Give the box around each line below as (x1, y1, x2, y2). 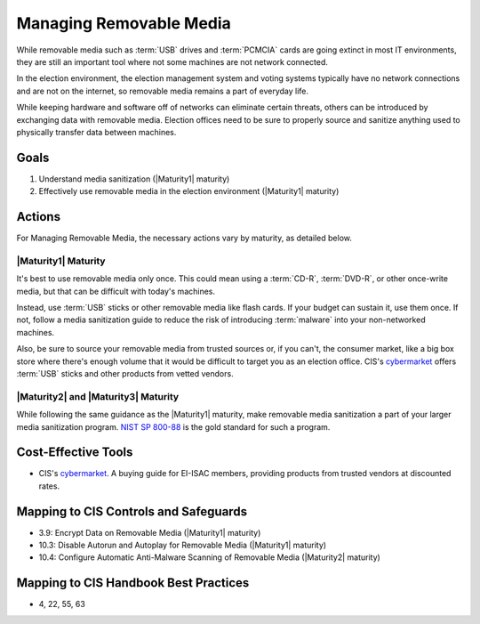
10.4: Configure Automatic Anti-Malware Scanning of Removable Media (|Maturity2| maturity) (38, 552, 381, 563)
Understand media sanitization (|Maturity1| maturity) (38, 174, 230, 184)
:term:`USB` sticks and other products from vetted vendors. (16, 368, 235, 378)
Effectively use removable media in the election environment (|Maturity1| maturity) (38, 186, 340, 197)
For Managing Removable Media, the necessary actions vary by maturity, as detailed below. (16, 232, 353, 244)
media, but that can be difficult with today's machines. (16, 286, 216, 296)
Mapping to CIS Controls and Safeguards (16, 504, 248, 519)
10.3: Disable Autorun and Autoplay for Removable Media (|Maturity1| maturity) (38, 539, 327, 551)
